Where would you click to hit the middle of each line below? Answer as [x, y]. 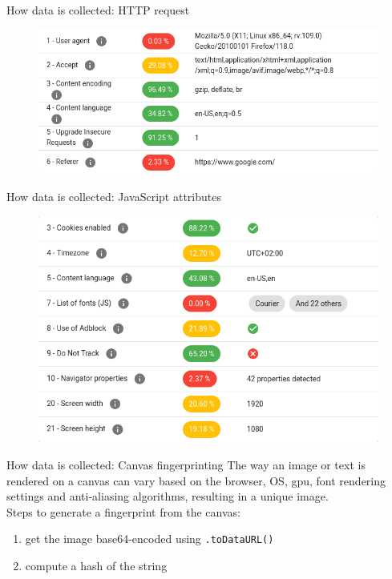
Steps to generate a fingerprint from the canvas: [123, 511]
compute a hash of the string [96, 565]
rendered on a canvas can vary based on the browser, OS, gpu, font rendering [196, 480]
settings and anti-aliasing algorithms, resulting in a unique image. [168, 496]
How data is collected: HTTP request [98, 10]
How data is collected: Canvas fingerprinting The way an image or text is [186, 464]
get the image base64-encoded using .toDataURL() [150, 539]
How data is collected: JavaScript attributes [114, 197]
